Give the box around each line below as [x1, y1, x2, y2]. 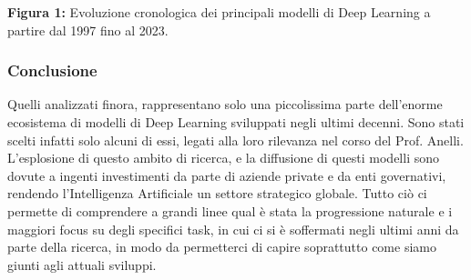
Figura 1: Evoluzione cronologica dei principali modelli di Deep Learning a [7, 3, 431, 21]
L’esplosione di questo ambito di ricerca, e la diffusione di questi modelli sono [7, 148, 439, 167]
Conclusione [7, 59, 97, 82]
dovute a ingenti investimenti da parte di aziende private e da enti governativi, [7, 165, 446, 185]
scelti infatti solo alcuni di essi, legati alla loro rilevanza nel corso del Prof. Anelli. [7, 130, 464, 149]
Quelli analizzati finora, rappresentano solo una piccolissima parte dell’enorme [7, 95, 443, 114]
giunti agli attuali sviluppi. [7, 255, 157, 274]
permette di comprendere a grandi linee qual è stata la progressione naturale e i [7, 201, 453, 220]
